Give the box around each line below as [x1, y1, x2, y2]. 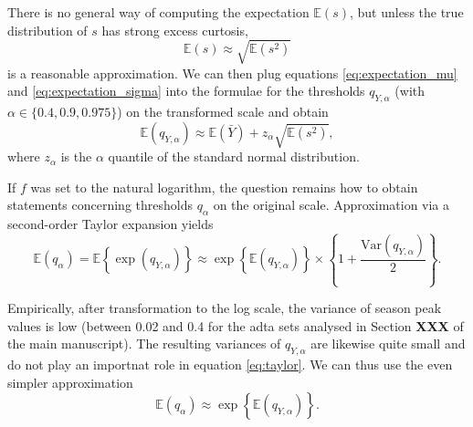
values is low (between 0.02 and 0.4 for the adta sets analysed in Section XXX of [7, 316, 464, 335]
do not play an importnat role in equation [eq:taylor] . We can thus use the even [7, 355, 453, 374]
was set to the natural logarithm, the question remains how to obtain [30, 177, 418, 196]
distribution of [7, 20, 88, 39]
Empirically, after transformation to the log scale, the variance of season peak [7, 298, 442, 318]
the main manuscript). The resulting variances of [7, 334, 281, 353]
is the [60, 147, 92, 166]
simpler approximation [7, 372, 133, 391]
